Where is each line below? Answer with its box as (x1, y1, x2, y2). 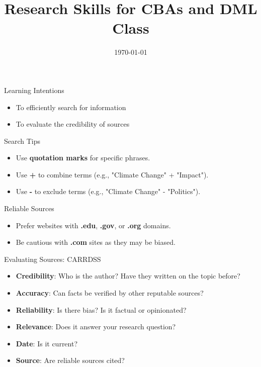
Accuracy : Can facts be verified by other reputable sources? (16, 288, 204, 298)
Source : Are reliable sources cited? (16, 355, 125, 365)
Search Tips (4, 135, 41, 146)
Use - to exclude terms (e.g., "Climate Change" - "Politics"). (16, 186, 201, 197)
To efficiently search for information (16, 102, 126, 112)
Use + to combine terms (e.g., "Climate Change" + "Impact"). (16, 169, 209, 179)
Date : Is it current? (16, 338, 78, 348)
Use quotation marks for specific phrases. (16, 152, 150, 163)
